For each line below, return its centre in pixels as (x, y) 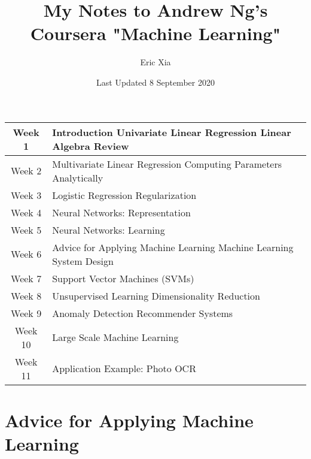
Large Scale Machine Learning (115, 337)
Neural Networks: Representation (121, 212)
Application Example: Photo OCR (124, 368)
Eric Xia (155, 62)
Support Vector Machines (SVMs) (123, 278)
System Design (83, 261)
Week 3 (26, 195)
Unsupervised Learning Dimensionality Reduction (156, 295)
